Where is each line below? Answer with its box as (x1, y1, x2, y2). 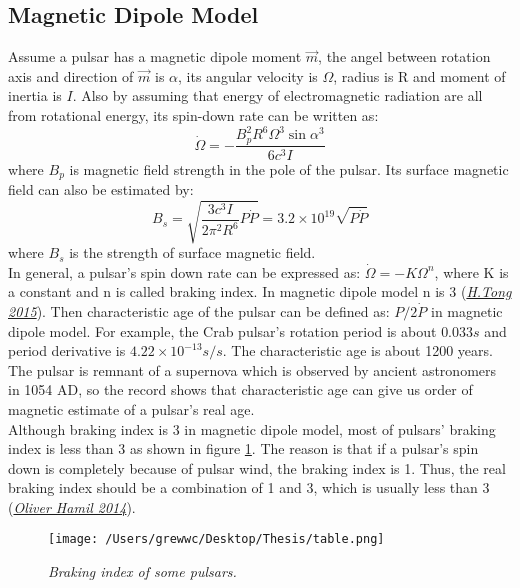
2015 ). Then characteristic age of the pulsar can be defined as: (8, 300, 390, 321)
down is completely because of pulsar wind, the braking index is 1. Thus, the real (8, 457, 506, 478)
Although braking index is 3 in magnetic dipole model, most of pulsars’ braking (8, 418, 496, 439)
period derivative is (8, 340, 126, 361)
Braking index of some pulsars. (48, 561, 237, 582)
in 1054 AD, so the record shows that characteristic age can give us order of (8, 379, 473, 400)
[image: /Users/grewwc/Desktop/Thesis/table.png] (48, 532, 385, 547)
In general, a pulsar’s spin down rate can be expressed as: (8, 261, 361, 282)
